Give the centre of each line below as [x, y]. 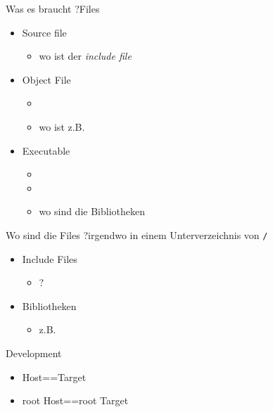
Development [34, 353]
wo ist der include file [85, 56]
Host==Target [54, 376]
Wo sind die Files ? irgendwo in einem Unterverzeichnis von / [137, 234]
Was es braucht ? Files [53, 8]
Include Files [50, 258]
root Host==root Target [75, 400]
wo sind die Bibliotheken [92, 211]
